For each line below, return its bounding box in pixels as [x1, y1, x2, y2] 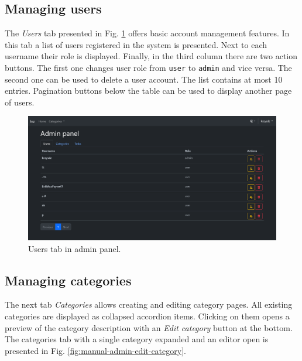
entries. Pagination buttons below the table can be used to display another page [5, 84, 292, 97]
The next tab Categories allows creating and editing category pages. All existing [5, 298, 293, 311]
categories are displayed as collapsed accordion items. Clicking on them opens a [5, 309, 290, 322]
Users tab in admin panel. [28, 242, 121, 254]
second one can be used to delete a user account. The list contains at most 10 [5, 73, 283, 85]
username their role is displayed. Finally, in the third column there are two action [5, 50, 298, 62]
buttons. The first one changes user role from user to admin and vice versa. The [5, 61, 292, 73]
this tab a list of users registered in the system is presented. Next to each [5, 38, 267, 50]
